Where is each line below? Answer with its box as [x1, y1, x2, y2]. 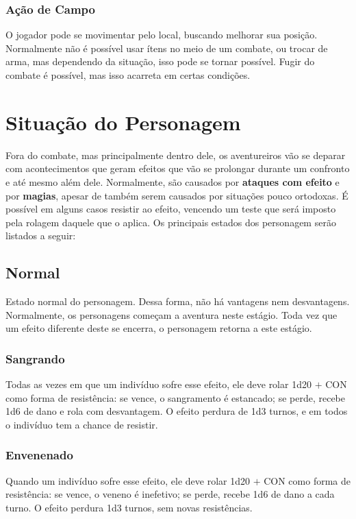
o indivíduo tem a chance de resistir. [5, 417, 158, 431]
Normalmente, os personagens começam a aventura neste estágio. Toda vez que [5, 307, 338, 322]
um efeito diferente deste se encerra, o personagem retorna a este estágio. [5, 321, 312, 335]
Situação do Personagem [5, 108, 241, 136]
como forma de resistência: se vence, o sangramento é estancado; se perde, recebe [5, 390, 345, 405]
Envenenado [5, 446, 73, 463]
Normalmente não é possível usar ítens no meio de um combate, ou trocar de [5, 40, 328, 55]
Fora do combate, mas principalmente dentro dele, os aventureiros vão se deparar [5, 147, 346, 162]
